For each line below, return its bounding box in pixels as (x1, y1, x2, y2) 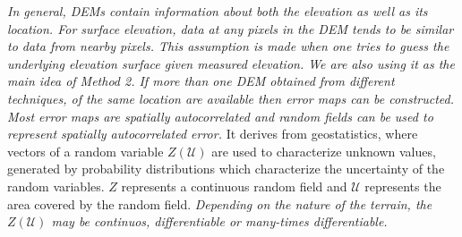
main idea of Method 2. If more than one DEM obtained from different (7, 72, 395, 90)
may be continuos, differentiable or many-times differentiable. (51, 212, 388, 231)
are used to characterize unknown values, (211, 141, 436, 160)
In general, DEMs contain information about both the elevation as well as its (7, 2, 428, 20)
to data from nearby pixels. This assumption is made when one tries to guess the (7, 37, 449, 55)
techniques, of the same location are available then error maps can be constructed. (7, 89, 454, 107)
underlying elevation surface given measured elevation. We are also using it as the (7, 54, 455, 72)
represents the (364, 176, 441, 195)
